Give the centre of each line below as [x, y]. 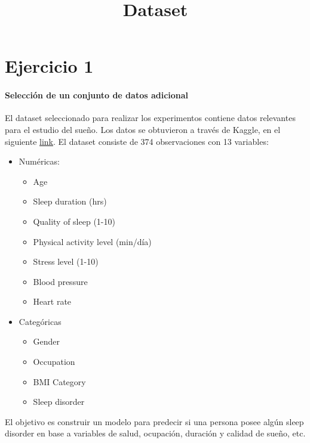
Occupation [54, 362]
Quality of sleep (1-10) [74, 221]
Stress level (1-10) [66, 261]
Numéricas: [39, 161]
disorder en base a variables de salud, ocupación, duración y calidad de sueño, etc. [155, 433]
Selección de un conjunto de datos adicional [97, 95]
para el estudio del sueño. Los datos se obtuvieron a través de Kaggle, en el [143, 129]
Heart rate [52, 301]
